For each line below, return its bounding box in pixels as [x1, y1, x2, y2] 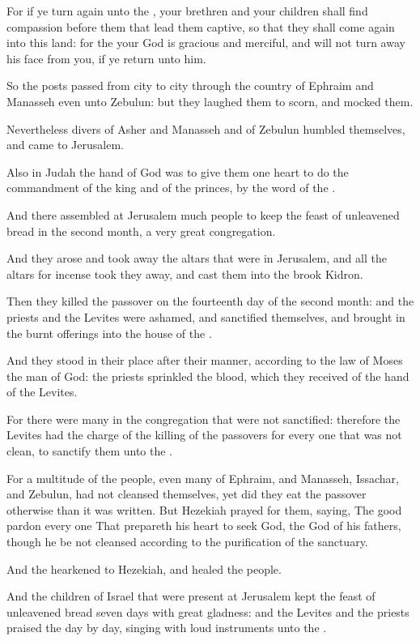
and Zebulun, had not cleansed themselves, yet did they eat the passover [6, 485, 367, 502]
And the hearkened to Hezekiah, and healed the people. [6, 560, 282, 577]
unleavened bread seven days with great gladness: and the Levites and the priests [6, 603, 409, 620]
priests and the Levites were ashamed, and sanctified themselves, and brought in [6, 308, 405, 325]
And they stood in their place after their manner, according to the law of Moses [6, 352, 403, 369]
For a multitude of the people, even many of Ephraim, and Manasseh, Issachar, [6, 469, 400, 486]
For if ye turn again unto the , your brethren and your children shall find [6, 2, 368, 19]
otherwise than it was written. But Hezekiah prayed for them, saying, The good [6, 501, 402, 518]
